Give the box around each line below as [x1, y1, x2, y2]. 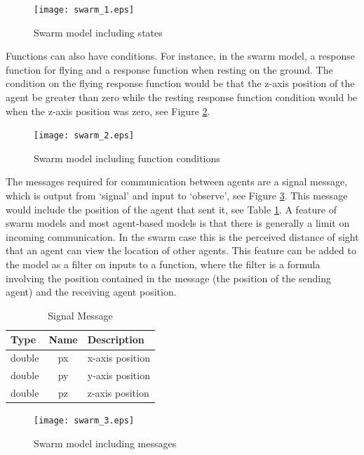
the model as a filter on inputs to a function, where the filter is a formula [6, 257, 321, 272]
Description [87, 332, 144, 347]
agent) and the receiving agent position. [6, 284, 177, 299]
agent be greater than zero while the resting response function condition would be [6, 90, 358, 105]
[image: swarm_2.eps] [34, 131, 135, 141]
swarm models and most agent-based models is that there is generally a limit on [6, 216, 350, 230]
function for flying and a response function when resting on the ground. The [6, 62, 333, 77]
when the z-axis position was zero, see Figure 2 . [6, 103, 210, 118]
